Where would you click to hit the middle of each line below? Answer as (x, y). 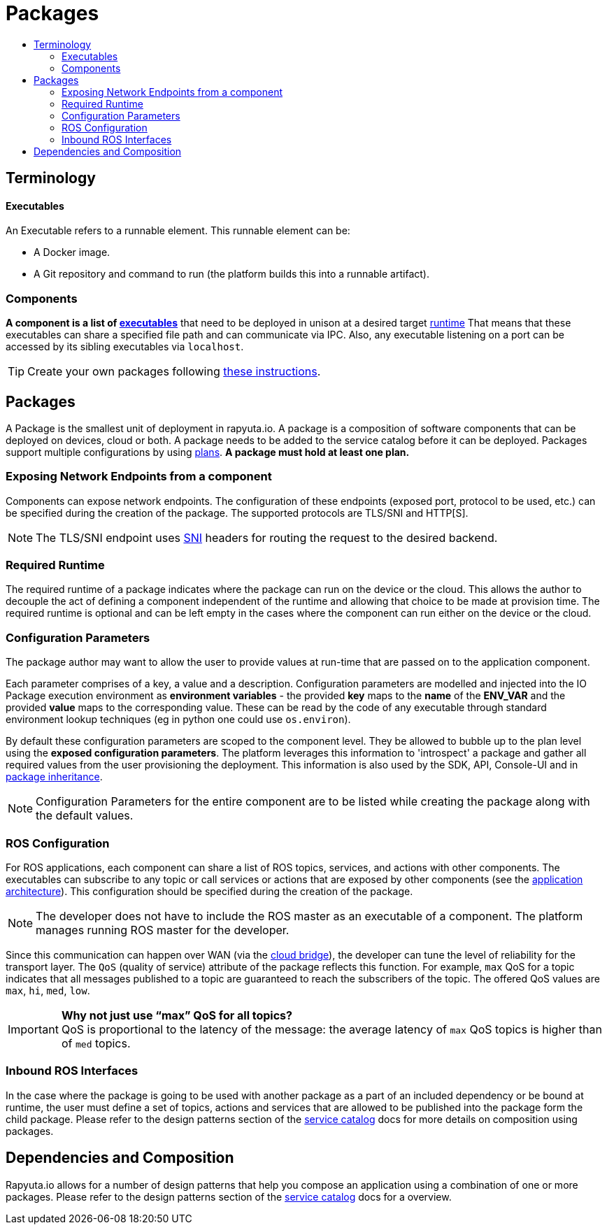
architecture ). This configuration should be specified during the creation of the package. (209, 891)
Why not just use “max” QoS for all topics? (177, 1015)
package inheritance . (54, 777)
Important (33, 1029)
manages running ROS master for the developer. (163, 930)
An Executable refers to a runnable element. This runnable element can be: (178, 231)
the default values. (85, 816)
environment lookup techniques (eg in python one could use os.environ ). (178, 720)
